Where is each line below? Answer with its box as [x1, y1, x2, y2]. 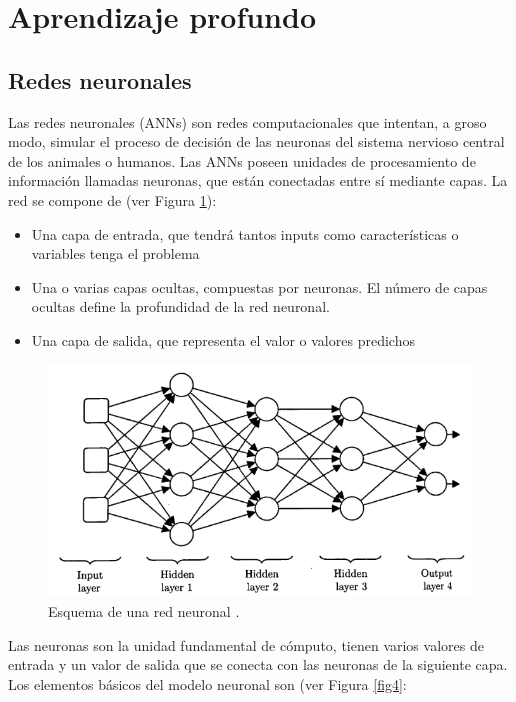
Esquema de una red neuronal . [48, 600, 240, 621]
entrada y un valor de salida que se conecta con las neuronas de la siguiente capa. [8, 654, 508, 675]
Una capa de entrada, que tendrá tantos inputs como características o [31, 223, 459, 244]
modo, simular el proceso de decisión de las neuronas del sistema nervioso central [8, 131, 505, 152]
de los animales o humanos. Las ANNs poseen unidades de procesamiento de [8, 150, 476, 171]
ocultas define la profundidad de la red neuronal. [31, 296, 330, 317]
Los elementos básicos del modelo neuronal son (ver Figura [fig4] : [8, 673, 407, 694]
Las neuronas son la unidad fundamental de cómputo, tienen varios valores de [8, 634, 484, 655]
